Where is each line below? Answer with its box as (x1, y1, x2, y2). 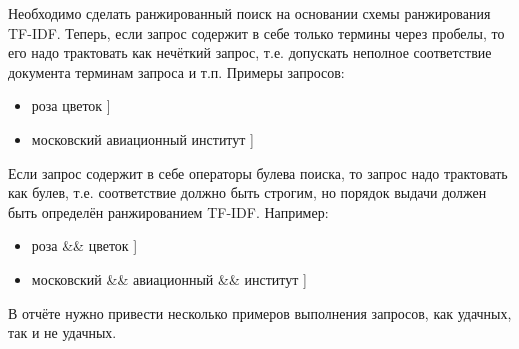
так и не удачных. (8, 322, 117, 343)
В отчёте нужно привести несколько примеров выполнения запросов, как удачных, (8, 302, 512, 323)
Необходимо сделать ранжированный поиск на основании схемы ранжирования (8, 3, 491, 23)
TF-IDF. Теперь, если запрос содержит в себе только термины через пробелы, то (8, 22, 505, 43)
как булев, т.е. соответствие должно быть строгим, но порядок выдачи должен (8, 182, 487, 203)
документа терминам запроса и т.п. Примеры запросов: (8, 61, 345, 82)
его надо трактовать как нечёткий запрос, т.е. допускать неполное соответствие (8, 42, 492, 63)
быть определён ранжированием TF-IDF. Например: (8, 201, 329, 222)
